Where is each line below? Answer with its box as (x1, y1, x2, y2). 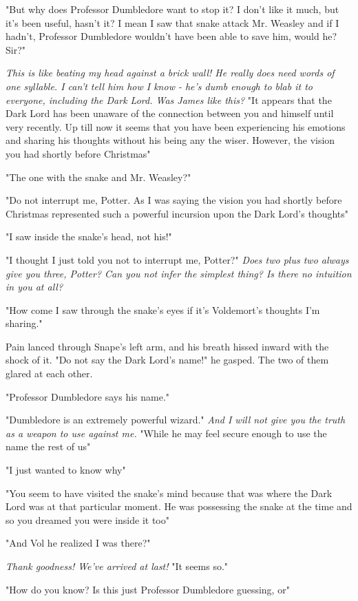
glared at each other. (6, 366, 93, 381)
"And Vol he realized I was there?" (6, 536, 151, 550)
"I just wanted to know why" (6, 463, 126, 477)
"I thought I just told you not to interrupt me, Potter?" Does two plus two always (6, 252, 349, 266)
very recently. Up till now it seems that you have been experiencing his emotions (6, 119, 346, 134)
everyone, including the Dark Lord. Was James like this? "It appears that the (6, 92, 332, 107)
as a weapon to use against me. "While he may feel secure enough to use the (6, 425, 327, 440)
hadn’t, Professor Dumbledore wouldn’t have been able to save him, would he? (6, 29, 337, 43)
